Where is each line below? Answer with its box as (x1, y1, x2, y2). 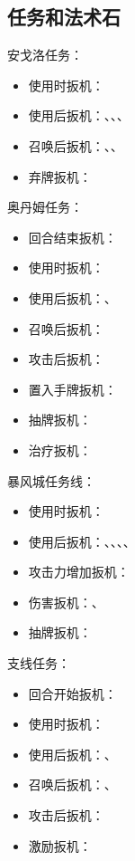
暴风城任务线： (7, 471, 95, 490)
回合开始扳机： (28, 684, 117, 703)
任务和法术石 (7, 3, 121, 31)
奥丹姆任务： (7, 197, 83, 216)
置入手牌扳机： (28, 379, 117, 398)
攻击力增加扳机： (28, 562, 130, 581)
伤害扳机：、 (28, 592, 104, 611)
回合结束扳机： (28, 227, 117, 246)
